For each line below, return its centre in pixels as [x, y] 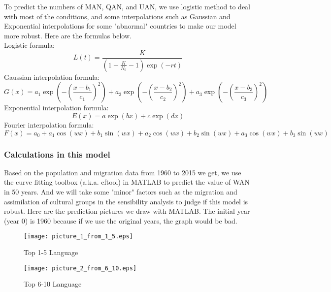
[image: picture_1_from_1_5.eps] [78, 237]
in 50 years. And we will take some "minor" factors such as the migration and [121, 192]
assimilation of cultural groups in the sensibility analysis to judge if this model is [126, 201]
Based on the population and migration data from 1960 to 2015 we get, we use [123, 172]
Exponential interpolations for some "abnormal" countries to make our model [120, 26]
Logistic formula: [29, 45]
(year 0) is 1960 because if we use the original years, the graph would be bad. [121, 220]
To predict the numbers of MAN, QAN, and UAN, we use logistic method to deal [127, 6]
